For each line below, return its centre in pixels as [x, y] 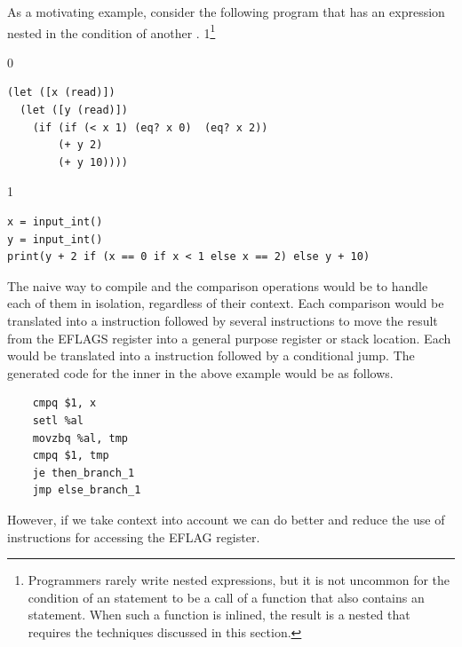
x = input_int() [55, 222]
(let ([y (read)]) [74, 110]
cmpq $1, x [64, 403]
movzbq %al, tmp [80, 438]
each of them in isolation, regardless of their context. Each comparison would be [226, 303]
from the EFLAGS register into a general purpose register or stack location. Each [229, 338]
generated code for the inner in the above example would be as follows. [200, 372]
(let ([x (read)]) [61, 93]
